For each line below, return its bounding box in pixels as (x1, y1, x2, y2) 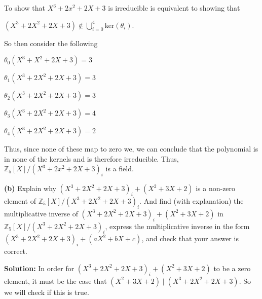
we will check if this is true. (4, 286, 89, 297)
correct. (4, 246, 27, 256)
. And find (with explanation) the (139, 195, 244, 206)
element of (4, 195, 36, 206)
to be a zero (213, 263, 251, 273)
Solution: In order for (4, 263, 74, 273)
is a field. (105, 163, 134, 174)
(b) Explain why (4, 183, 56, 194)
